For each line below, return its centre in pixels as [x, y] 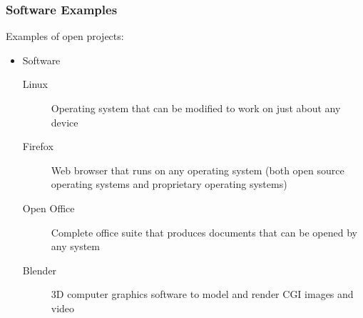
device [65, 122]
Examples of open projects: [65, 36]
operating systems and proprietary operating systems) [169, 184]
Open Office [48, 208]
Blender [40, 270]
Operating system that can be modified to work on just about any [196, 108]
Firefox [38, 146]
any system [75, 246]
